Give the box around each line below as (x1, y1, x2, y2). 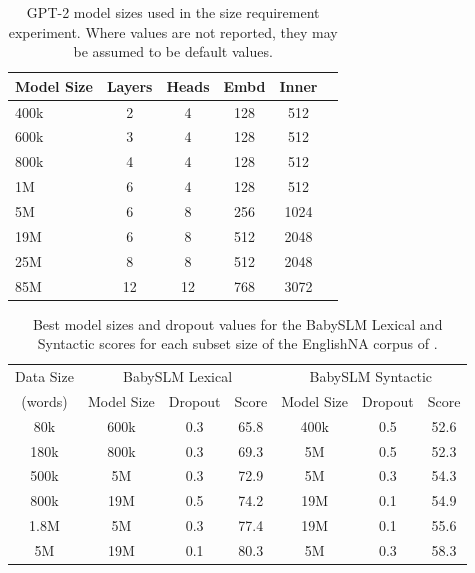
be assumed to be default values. (73, 41, 273, 62)
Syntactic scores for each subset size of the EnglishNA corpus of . (37, 333, 438, 354)
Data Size (15, 366, 74, 387)
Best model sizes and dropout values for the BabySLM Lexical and (32, 313, 443, 334)
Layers (106, 75, 153, 96)
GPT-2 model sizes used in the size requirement (26, 2, 320, 22)
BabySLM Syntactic (309, 366, 432, 387)
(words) (21, 390, 68, 411)
